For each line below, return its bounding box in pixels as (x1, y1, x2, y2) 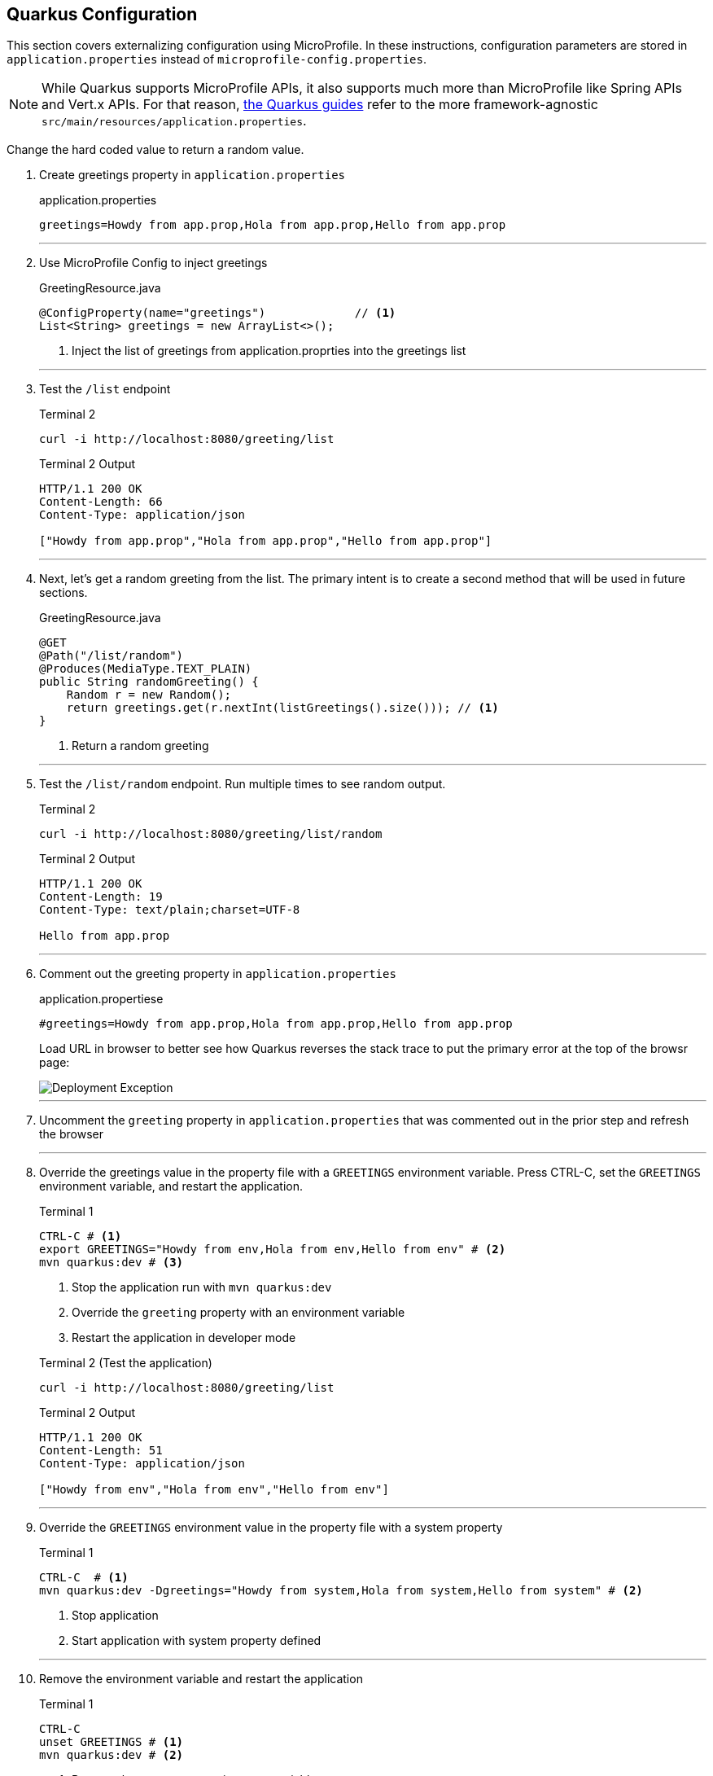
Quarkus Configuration (7, 4, 198, 24)
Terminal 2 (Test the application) (39, 1356, 212, 1370)
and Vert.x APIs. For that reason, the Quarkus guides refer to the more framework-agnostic (42, 96, 598, 113)
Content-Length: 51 (39, 1444, 163, 1458)
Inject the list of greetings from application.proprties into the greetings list (72, 344, 466, 358)
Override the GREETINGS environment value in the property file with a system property (39, 1520, 503, 1535)
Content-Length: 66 (39, 495, 163, 509)
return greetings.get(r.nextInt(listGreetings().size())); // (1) (66, 701, 499, 715)
